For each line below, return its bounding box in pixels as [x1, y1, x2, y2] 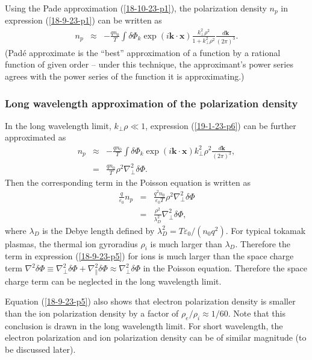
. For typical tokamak [225, 224, 306, 236]
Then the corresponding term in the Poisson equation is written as [5, 175, 251, 188]
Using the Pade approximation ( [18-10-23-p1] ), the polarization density [5, 2, 267, 14]
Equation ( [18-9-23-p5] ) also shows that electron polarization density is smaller [5, 295, 296, 308]
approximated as [5, 131, 66, 144]
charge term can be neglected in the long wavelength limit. [5, 274, 222, 287]
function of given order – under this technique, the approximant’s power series [5, 58, 293, 71]
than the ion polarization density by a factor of [5, 307, 179, 319]
